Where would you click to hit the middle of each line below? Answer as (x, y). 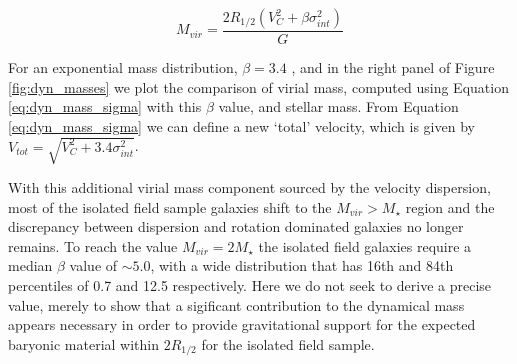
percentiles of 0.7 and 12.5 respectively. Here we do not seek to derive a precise (250, 284)
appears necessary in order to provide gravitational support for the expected (242, 324)
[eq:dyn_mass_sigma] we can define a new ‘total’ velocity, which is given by (241, 125)
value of (93, 265)
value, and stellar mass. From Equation (338, 106)
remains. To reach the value (93, 245)
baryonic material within (83, 343)
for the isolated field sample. (288, 343)
